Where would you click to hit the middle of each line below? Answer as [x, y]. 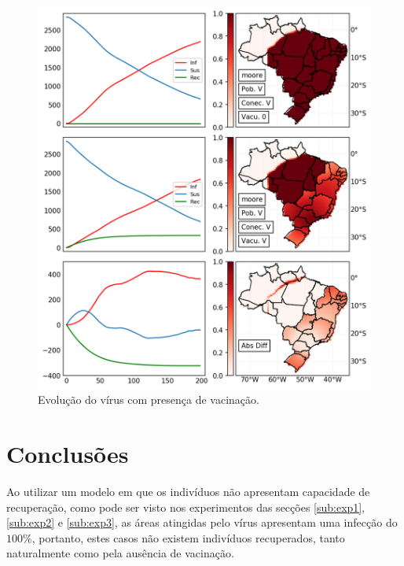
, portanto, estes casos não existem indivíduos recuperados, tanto [188, 537]
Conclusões [68, 454]
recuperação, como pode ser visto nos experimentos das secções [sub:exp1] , [186, 507]
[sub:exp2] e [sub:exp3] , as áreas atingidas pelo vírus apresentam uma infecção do [202, 522]
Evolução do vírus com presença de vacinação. [149, 400]
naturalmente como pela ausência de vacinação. [120, 553]
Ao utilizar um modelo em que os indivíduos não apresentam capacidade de [188, 491]
